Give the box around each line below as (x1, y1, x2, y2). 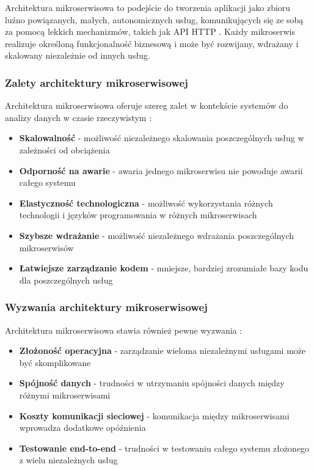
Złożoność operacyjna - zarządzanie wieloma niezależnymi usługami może (19, 344, 306, 357)
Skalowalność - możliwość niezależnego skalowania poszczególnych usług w (19, 131, 304, 144)
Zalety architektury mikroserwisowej (5, 75, 188, 90)
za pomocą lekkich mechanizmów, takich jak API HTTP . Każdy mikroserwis (5, 25, 296, 38)
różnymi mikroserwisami (19, 388, 111, 401)
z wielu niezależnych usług (19, 453, 118, 466)
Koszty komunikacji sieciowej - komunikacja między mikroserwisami (19, 409, 290, 422)
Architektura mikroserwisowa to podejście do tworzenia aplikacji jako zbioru (5, 1, 291, 13)
